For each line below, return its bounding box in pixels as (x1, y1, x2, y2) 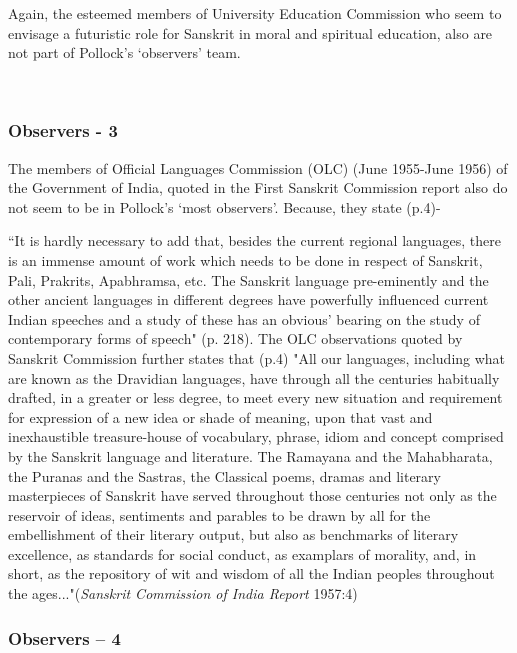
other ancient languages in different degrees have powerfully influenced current (8, 289, 489, 310)
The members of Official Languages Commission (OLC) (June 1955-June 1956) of (8, 157, 508, 178)
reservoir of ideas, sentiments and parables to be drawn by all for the (8, 504, 431, 525)
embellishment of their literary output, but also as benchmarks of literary (8, 524, 459, 545)
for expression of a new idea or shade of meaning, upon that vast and (8, 406, 433, 427)
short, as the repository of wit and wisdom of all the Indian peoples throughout (8, 563, 495, 584)
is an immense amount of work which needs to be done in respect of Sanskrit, (8, 249, 483, 270)
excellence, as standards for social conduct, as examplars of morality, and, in (8, 543, 477, 564)
